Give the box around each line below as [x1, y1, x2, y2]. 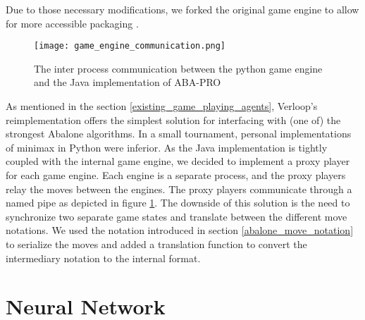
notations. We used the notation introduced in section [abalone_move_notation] [6, 223, 354, 238]
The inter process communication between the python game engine [34, 61, 323, 75]
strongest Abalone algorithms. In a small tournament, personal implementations [6, 126, 352, 141]
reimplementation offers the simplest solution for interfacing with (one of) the [6, 112, 341, 127]
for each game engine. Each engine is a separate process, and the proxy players [6, 168, 346, 182]
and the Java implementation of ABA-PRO [34, 75, 221, 90]
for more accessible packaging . [6, 16, 139, 30]
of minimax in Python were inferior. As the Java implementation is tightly [6, 140, 328, 154]
